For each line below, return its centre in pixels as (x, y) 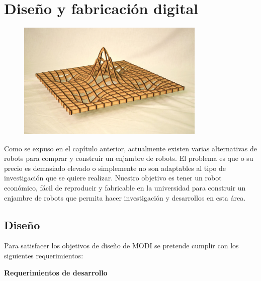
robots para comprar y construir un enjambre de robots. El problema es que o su (129, 158)
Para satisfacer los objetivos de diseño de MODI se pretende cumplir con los (121, 246)
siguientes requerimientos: (44, 256)
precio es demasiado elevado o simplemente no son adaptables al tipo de (115, 168)
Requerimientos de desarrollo (56, 272)
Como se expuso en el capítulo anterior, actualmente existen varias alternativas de (130, 148)
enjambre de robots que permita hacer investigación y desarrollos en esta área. (125, 197)
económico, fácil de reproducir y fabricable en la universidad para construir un (125, 188)
